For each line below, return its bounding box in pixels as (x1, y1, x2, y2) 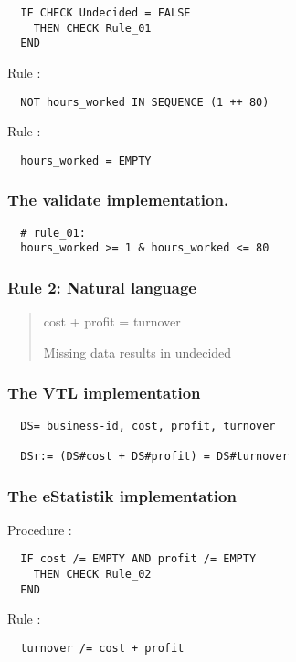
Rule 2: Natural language (7, 275, 196, 298)
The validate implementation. (7, 188, 229, 211)
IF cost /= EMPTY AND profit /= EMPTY (20, 552, 257, 566)
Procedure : (7, 519, 72, 539)
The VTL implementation (7, 381, 201, 404)
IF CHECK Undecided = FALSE (20, 6, 191, 19)
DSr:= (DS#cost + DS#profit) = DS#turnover (20, 449, 289, 463)
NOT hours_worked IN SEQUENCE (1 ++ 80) (20, 95, 270, 109)
